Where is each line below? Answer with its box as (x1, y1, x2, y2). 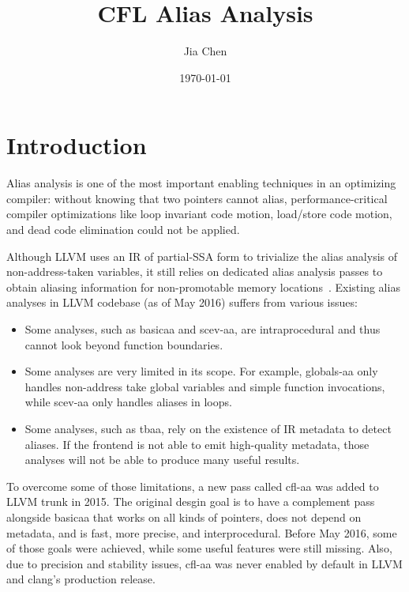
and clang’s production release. (6, 571, 156, 587)
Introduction (6, 129, 147, 161)
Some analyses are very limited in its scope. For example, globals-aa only (24, 363, 378, 379)
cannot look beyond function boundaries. (24, 336, 223, 353)
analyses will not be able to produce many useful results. (24, 451, 300, 468)
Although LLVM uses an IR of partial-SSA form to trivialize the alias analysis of (6, 247, 397, 264)
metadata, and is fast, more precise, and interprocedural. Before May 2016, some (6, 524, 397, 541)
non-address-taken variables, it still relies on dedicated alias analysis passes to (6, 263, 383, 280)
